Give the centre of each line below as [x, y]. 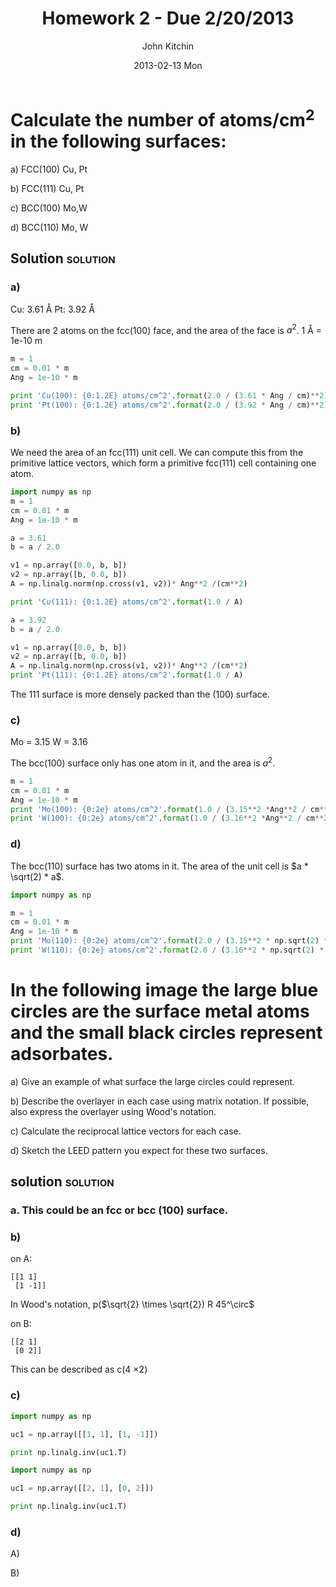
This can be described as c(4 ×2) [79, 1369]
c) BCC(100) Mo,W [49, 208]
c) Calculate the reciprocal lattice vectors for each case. [126, 1131]
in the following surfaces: [118, 141]
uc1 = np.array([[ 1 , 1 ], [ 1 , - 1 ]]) [84, 1434]
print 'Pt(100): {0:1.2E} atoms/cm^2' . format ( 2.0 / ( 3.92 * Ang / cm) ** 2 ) [169, 405]
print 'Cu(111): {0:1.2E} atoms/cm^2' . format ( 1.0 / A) [127, 602]
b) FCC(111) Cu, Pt [47, 189]
